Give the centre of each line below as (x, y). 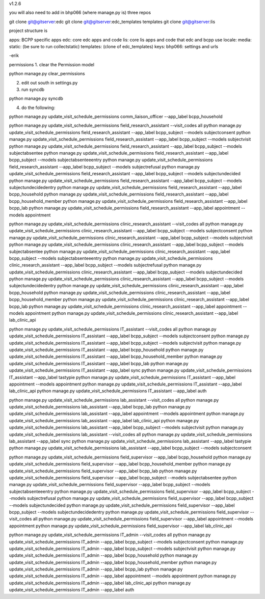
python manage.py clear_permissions (47, 74)
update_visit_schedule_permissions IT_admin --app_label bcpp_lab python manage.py (96, 569)
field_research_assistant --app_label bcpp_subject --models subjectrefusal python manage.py (104, 166)
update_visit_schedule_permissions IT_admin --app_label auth (72, 590)
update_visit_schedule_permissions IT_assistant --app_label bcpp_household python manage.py (106, 350)
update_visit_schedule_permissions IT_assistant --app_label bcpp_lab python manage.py (99, 363)
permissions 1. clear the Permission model (52, 64)
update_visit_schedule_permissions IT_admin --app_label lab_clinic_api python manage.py (100, 583)
